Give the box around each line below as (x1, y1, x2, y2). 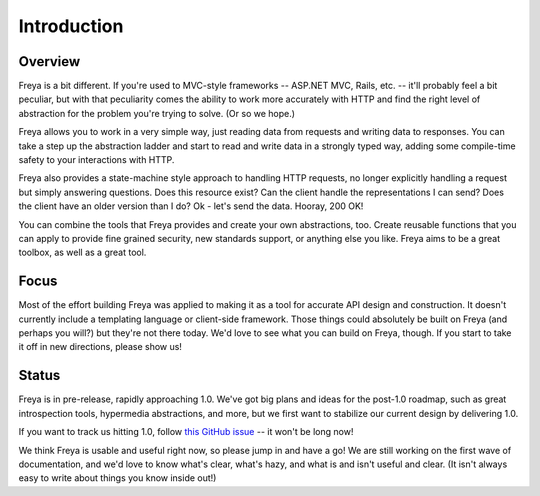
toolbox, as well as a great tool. (18, 246, 147, 259)
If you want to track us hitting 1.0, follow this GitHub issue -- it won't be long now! (18, 426, 354, 438)
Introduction (18, 15, 124, 37)
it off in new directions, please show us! (18, 341, 182, 353)
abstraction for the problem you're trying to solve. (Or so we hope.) (18, 107, 295, 119)
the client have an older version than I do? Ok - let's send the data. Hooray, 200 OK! (18, 200, 364, 212)
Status (18, 367, 61, 384)
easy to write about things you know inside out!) (18, 472, 217, 484)
